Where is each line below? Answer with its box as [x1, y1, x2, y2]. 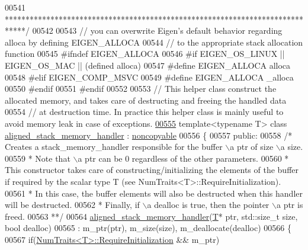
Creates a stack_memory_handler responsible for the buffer [5, 140, 223, 153]
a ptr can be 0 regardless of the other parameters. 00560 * [78, 152, 289, 164]
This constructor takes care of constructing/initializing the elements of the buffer [5, 164, 299, 176]
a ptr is [276, 198, 303, 211]
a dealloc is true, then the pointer [147, 198, 269, 211]
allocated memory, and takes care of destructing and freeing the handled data [5, 94, 287, 106]
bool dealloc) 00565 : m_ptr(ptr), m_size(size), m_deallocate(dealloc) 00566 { [5, 222, 292, 234]
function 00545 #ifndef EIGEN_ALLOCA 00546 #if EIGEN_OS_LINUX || [5, 47, 285, 60]
